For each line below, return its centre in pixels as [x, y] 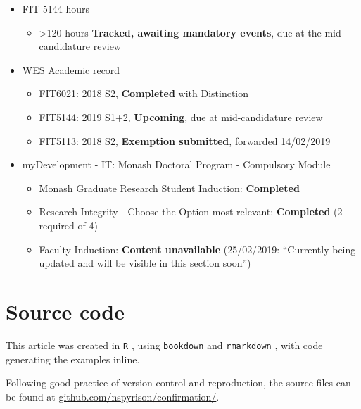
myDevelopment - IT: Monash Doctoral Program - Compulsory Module [176, 164]
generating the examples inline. [73, 359]
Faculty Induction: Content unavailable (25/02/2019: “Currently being [197, 249]
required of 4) [68, 225]
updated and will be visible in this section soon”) [145, 263]
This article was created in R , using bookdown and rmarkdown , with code [164, 345]
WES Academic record [71, 69]
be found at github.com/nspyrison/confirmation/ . [113, 396]
